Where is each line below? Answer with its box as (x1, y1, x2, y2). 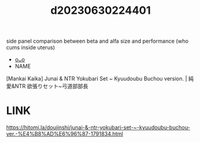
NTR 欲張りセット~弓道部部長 (14, 82, 89, 90)
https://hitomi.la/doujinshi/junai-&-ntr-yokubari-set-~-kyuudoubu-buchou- (6, 124, 190, 131)
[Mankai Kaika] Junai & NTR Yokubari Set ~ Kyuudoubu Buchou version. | (6, 75, 187, 82)
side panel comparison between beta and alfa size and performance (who (6, 37, 189, 45)
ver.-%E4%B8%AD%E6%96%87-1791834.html (6, 130, 123, 138)
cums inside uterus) (6, 44, 55, 51)
